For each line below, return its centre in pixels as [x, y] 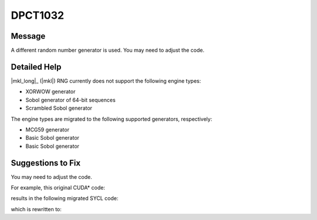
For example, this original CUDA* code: [58, 187]
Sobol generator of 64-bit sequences [70, 100]
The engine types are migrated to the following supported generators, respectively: [112, 119]
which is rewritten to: [36, 209]
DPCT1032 [38, 15]
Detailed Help [36, 67]
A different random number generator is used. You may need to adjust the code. [108, 50]
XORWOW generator [50, 92]
